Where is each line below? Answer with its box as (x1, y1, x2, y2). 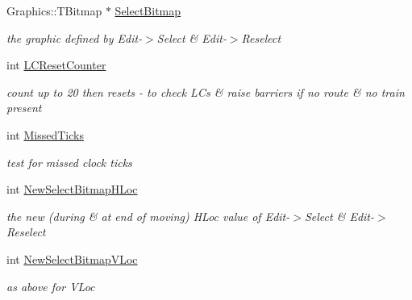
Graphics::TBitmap (6, 2, 102, 19)
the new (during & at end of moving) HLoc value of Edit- (6, 207, 290, 224)
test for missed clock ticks (6, 153, 132, 170)
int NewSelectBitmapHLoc (6, 181, 138, 198)
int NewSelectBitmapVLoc (6, 250, 138, 267)
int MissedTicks (6, 126, 84, 143)
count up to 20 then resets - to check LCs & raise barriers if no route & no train (6, 83, 405, 100)
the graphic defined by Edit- (6, 29, 143, 46)
